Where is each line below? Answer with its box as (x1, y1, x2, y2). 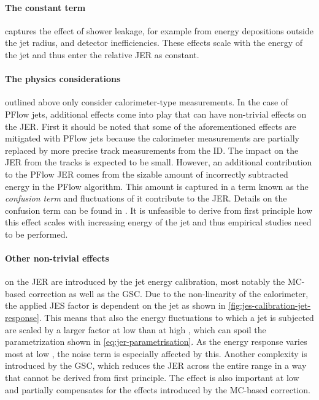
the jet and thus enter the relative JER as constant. (5, 48, 199, 61)
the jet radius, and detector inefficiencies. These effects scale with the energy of (5, 36, 302, 49)
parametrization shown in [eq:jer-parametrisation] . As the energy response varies (5, 335, 307, 348)
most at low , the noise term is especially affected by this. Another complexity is (5, 347, 307, 360)
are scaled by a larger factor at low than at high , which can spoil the (5, 323, 266, 336)
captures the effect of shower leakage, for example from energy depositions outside (5, 24, 313, 37)
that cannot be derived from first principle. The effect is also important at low (5, 371, 299, 384)
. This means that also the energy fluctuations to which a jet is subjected (39, 311, 314, 324)
